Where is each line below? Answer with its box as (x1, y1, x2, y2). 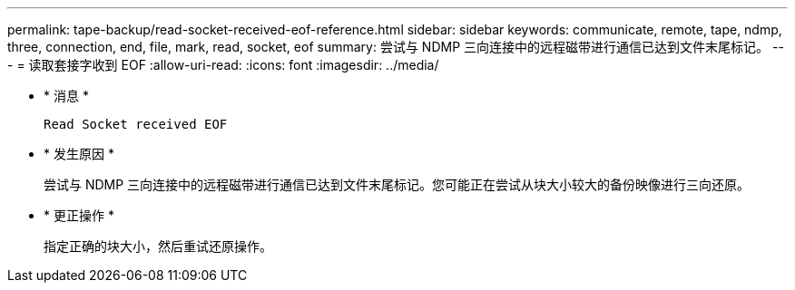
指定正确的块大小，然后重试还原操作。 (44, 238, 272, 254)
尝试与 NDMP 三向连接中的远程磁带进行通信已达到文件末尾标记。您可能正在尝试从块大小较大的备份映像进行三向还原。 (44, 177, 751, 192)
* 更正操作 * (44, 208, 114, 223)
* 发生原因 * (44, 146, 114, 161)
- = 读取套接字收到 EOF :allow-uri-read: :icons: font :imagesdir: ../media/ (7, 57, 439, 72)
